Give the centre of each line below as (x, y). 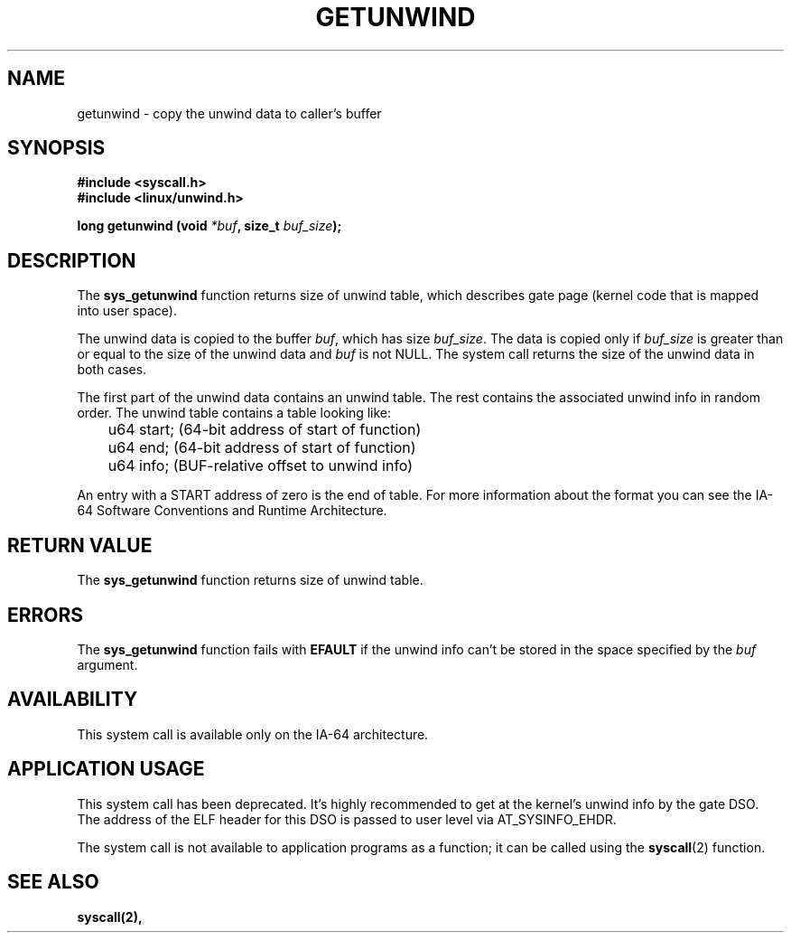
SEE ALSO (53, 882)
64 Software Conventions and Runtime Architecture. (232, 511)
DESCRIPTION (72, 260)
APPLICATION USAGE (106, 769)
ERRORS (46, 615)
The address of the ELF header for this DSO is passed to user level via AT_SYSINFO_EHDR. (347, 819)
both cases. (112, 370)
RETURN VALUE (80, 545)
